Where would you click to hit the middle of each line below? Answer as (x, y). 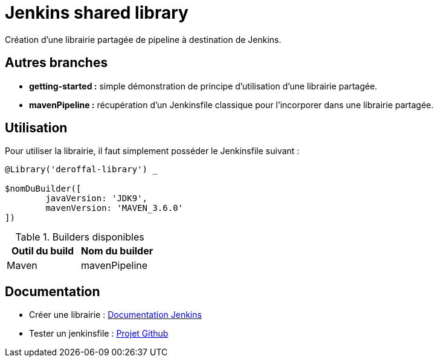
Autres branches (56, 63)
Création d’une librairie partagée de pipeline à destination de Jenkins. (143, 39)
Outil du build (43, 251)
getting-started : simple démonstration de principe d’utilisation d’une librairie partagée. (203, 86)
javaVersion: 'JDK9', (97, 199)
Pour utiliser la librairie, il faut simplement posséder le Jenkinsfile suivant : (152, 151)
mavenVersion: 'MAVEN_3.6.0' (114, 208)
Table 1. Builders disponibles (80, 237)
